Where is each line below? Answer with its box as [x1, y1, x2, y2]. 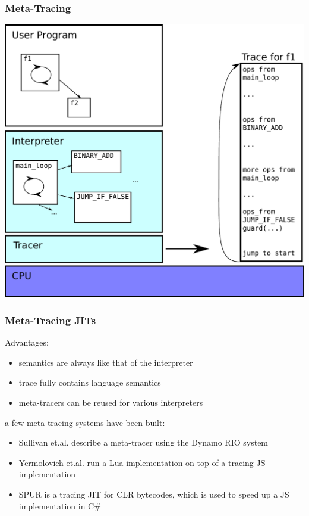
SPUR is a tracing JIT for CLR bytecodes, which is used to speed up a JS [18, 488, 289, 501]
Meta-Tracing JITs [5, 312, 96, 327]
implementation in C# [18, 499, 101, 512]
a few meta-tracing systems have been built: [5, 416, 165, 428]
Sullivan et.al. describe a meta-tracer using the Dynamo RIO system [18, 436, 269, 449]
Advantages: [5, 336, 49, 349]
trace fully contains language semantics [18, 376, 161, 388]
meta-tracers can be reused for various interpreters [18, 396, 203, 409]
